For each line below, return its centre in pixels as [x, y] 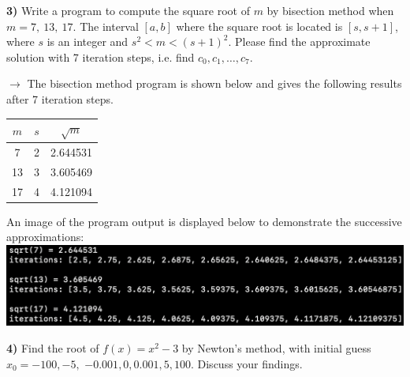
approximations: [45, 237]
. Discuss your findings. [246, 363]
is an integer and [88, 41]
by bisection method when [330, 10]
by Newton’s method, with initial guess [276, 348]
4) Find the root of [53, 348]
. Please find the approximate [299, 41]
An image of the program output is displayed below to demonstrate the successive [204, 221]
